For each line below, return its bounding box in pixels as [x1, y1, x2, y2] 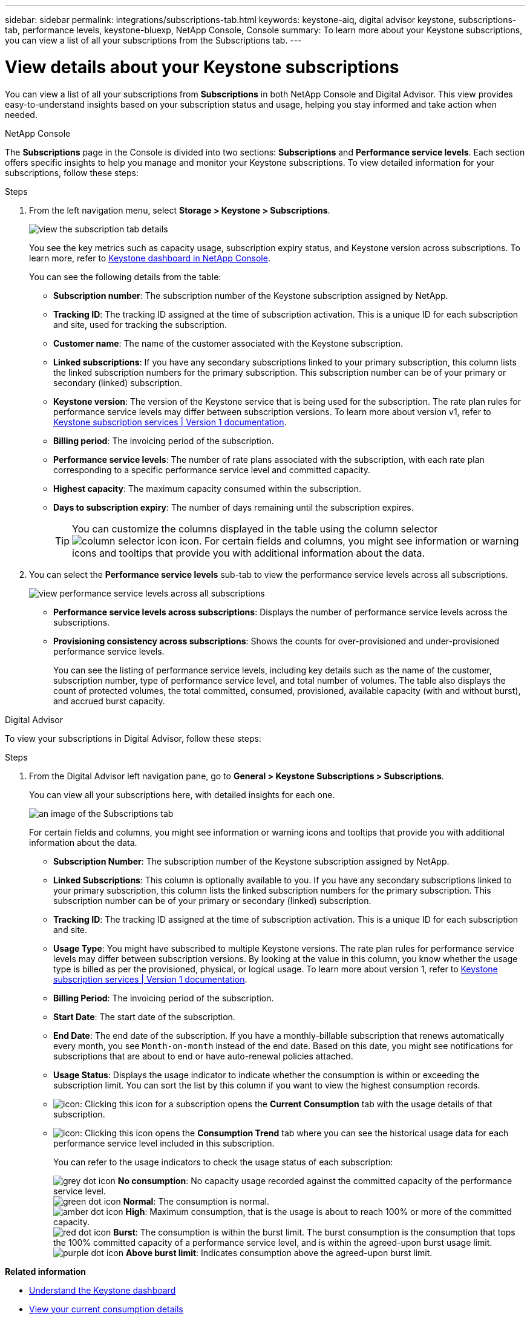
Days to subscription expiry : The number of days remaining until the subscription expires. [53, 502, 414, 512]
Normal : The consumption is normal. [123, 1196, 269, 1206]
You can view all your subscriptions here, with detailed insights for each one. [29, 789, 335, 800]
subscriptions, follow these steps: [5, 167, 139, 178]
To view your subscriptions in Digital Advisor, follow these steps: [5, 733, 261, 744]
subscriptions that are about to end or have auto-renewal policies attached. [53, 1050, 353, 1061]
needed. [5, 109, 38, 120]
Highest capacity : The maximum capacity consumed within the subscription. [53, 483, 362, 494]
